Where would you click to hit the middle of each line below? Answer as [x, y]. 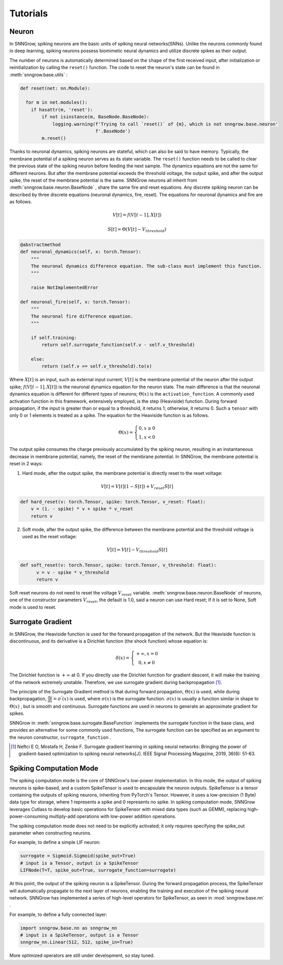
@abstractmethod [41, 245]
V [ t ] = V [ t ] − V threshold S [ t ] [137, 550]
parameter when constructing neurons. [50, 833]
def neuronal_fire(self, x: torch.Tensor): [75, 302]
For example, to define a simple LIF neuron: [55, 842]
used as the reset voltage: [49, 536]
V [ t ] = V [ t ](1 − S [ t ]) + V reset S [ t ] [137, 487]
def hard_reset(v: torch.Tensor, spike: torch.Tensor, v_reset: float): [113, 502]
